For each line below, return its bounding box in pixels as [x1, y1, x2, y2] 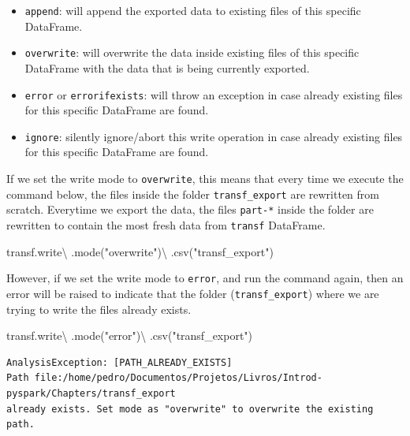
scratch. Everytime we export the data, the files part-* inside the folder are [6, 201, 374, 218]
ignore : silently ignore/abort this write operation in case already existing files [24, 128, 403, 144]
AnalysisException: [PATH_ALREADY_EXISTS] [6, 356, 233, 368]
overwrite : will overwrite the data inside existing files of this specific [24, 44, 360, 61]
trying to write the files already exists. [6, 300, 192, 317]
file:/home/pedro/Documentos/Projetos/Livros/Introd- [34, 372, 322, 384]
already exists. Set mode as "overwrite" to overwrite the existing [6, 403, 374, 415]
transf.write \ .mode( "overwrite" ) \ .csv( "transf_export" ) [6, 243, 274, 259]
